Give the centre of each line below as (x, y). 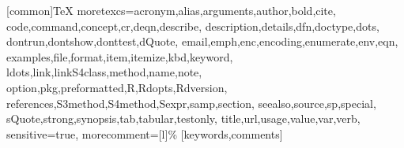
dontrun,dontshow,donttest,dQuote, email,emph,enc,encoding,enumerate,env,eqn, (202, 41)
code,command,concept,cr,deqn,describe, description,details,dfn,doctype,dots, (193, 26)
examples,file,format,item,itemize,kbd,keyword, (120, 56)
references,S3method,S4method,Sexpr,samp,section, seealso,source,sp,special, (191, 103)
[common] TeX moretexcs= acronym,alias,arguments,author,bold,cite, (171, 10)
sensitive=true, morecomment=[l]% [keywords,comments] (145, 133)
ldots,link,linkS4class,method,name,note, (104, 72)
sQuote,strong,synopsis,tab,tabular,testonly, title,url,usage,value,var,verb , (183, 118)
